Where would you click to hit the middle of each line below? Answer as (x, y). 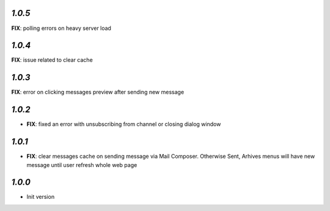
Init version (41, 197)
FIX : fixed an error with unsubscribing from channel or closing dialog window (124, 124)
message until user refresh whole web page (82, 165)
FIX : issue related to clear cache (52, 60)
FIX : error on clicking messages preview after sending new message (98, 92)
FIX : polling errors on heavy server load (61, 28)
